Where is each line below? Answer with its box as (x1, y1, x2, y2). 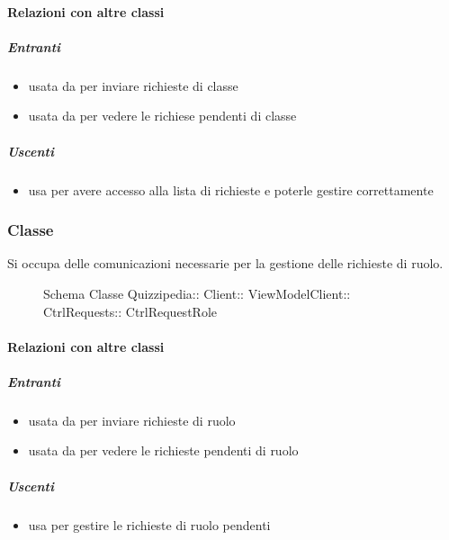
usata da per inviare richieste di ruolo (28, 410, 236, 429)
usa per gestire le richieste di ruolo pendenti (28, 515, 271, 534)
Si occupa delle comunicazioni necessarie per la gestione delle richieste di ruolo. (7, 254, 444, 273)
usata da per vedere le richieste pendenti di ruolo (28, 441, 299, 460)
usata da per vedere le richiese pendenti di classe (28, 106, 297, 125)
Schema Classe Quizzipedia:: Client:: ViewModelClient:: (43, 283, 351, 302)
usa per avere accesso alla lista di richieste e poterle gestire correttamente (28, 180, 434, 199)
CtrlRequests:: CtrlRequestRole (43, 301, 217, 320)
